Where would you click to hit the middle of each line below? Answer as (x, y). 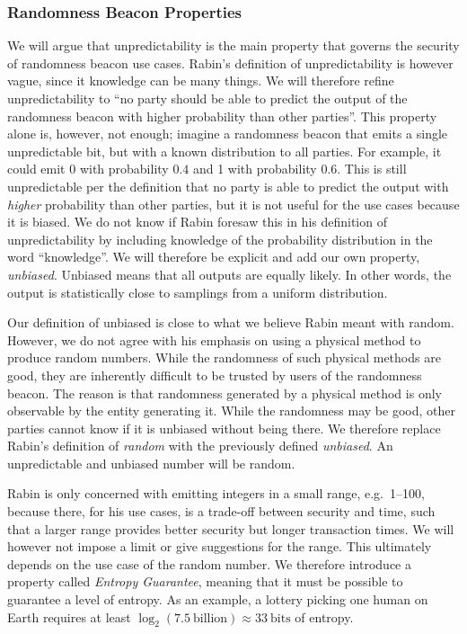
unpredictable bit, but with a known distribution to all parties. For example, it (225, 151)
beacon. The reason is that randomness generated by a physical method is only (225, 393)
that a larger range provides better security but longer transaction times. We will (231, 528)
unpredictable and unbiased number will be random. (151, 463)
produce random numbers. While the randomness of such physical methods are (224, 357)
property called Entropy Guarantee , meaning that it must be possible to (205, 581)
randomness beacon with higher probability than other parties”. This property (222, 116)
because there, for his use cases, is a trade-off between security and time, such (221, 511)
